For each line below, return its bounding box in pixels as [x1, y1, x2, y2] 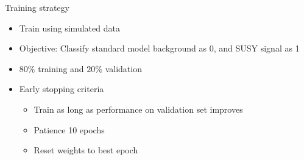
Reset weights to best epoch [34, 144, 138, 156]
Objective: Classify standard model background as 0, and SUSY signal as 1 [19, 42, 300, 55]
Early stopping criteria [19, 82, 104, 95]
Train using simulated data [19, 21, 120, 34]
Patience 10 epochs [34, 123, 105, 136]
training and [38, 62, 84, 75]
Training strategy [5, 1, 69, 13]
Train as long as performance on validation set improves [34, 102, 243, 115]
